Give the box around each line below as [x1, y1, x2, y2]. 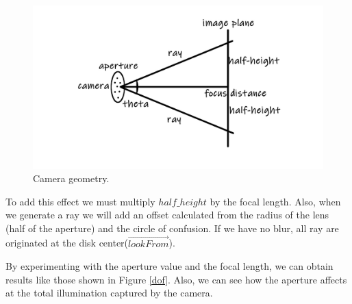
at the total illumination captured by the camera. [5, 286, 213, 300]
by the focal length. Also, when [210, 194, 341, 208]
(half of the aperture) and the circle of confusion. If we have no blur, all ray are [5, 220, 339, 235]
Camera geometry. [33, 171, 110, 186]
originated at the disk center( [5, 236, 129, 250]
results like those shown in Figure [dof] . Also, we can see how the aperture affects [5, 272, 347, 286]
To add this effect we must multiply [5, 194, 155, 208]
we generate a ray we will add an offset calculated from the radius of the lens [5, 207, 329, 222]
